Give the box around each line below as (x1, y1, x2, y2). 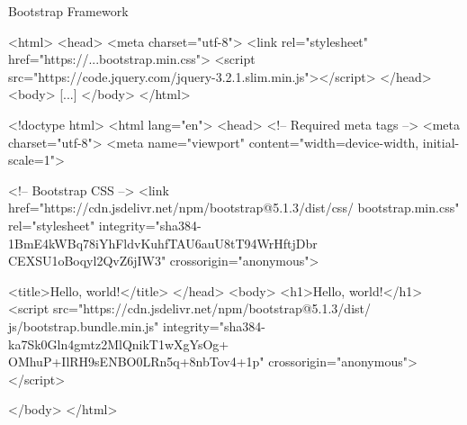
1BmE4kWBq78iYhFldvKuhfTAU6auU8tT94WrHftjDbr (8, 233, 318, 252)
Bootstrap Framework (8, 2, 129, 20)
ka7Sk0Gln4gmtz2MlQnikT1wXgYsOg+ (8, 334, 229, 353)
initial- (422, 132, 460, 151)
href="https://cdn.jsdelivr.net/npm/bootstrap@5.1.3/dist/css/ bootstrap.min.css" (8, 198, 460, 217)
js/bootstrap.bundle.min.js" (8, 316, 159, 335)
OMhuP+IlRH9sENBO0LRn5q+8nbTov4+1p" (8, 352, 265, 371)
